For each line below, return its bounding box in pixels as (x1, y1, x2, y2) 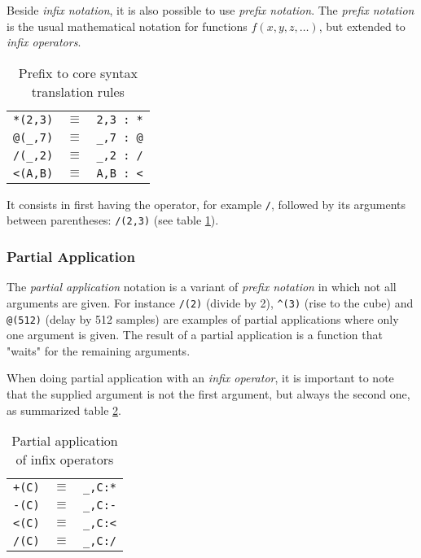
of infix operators (15, 450, 114, 469)
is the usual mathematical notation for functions (7, 17, 248, 34)
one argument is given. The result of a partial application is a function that (7, 326, 383, 343)
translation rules (31, 81, 125, 101)
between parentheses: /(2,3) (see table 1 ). (7, 211, 219, 229)
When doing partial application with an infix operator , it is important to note (7, 369, 394, 386)
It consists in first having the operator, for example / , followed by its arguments (7, 195, 406, 212)
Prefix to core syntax (18, 63, 138, 82)
